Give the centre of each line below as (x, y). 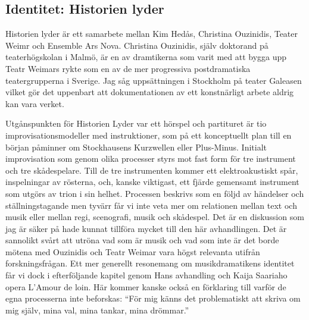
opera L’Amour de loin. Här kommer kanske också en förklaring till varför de (146, 286)
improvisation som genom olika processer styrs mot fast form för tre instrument (151, 159)
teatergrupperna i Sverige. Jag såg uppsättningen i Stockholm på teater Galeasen (154, 80)
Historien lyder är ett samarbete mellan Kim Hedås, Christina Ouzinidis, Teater (152, 34)
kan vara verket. (35, 103)
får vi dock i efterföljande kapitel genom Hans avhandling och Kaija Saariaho (146, 275)
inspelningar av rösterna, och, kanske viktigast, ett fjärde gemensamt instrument (152, 182)
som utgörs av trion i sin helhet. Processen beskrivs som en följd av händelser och (155, 193)
